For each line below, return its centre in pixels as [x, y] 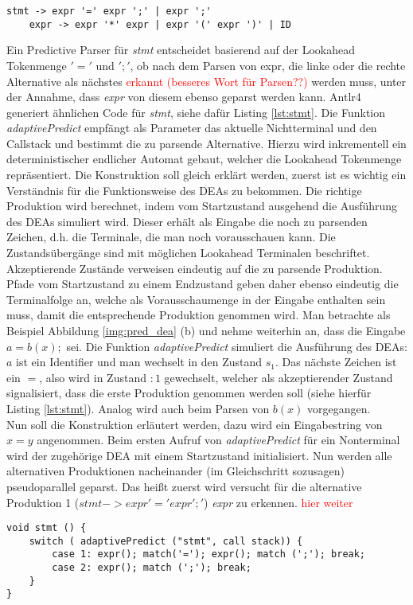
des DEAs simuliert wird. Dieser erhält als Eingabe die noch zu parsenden [187, 221]
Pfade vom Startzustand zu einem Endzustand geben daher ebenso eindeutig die [203, 284]
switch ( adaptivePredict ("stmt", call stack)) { [166, 541]
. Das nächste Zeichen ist [336, 362]
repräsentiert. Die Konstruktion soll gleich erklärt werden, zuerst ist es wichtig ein [206, 175]
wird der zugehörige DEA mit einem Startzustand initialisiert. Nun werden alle [199, 455]
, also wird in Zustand [93, 377]
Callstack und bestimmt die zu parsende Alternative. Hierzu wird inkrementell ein [206, 143]
